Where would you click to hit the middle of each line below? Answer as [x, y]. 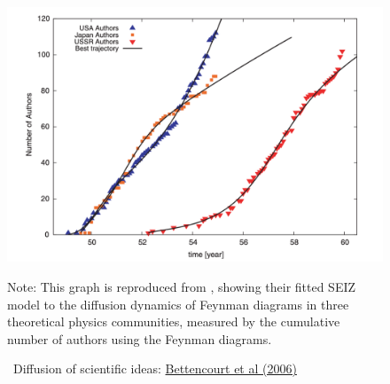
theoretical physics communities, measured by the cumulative [174, 321]
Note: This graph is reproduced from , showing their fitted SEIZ [182, 286]
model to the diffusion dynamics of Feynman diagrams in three [178, 304]
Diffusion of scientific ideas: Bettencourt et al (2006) [155, 368]
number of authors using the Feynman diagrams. [140, 338]
